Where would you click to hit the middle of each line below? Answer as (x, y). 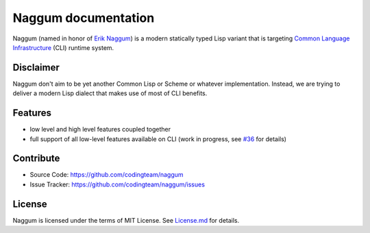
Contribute (36, 159)
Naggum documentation (84, 18)
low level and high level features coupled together (100, 130)
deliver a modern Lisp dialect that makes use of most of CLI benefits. (110, 93)
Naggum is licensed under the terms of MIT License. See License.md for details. (126, 220)
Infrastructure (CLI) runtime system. (63, 47)
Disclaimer (36, 68)
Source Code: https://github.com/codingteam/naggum (107, 175)
